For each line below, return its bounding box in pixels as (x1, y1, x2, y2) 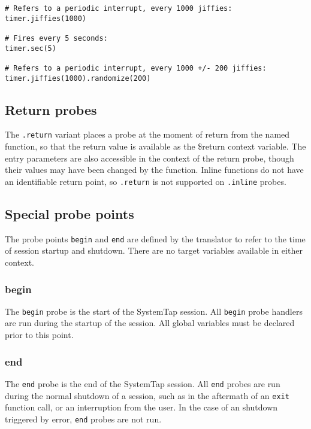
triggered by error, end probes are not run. (5, 412, 162, 425)
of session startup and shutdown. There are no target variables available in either (5, 244, 303, 257)
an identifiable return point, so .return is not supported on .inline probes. (5, 175, 286, 187)
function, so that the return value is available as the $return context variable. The (5, 140, 306, 153)
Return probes (5, 100, 97, 118)
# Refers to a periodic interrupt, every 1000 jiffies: (5, 4, 233, 13)
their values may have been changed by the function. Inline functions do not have (5, 163, 304, 176)
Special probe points (5, 204, 134, 223)
